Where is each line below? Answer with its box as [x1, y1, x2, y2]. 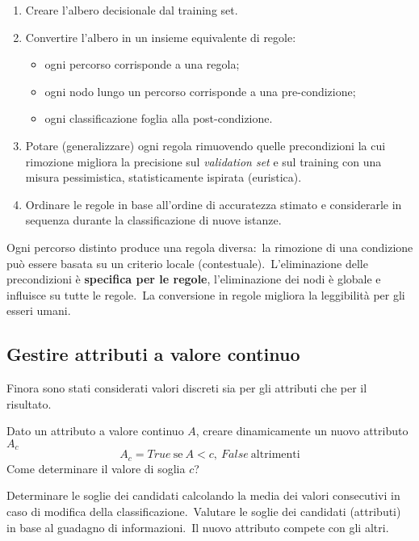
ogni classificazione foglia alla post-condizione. [44, 110, 273, 127]
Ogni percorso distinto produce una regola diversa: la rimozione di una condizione [6, 238, 413, 255]
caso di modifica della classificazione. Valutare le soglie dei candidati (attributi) [6, 502, 401, 519]
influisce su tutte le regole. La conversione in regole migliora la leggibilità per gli [6, 286, 405, 303]
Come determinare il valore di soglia [6, 459, 186, 476]
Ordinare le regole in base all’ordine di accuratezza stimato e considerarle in [25, 195, 402, 212]
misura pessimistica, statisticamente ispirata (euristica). [25, 169, 302, 186]
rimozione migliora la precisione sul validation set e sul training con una [25, 153, 382, 170]
